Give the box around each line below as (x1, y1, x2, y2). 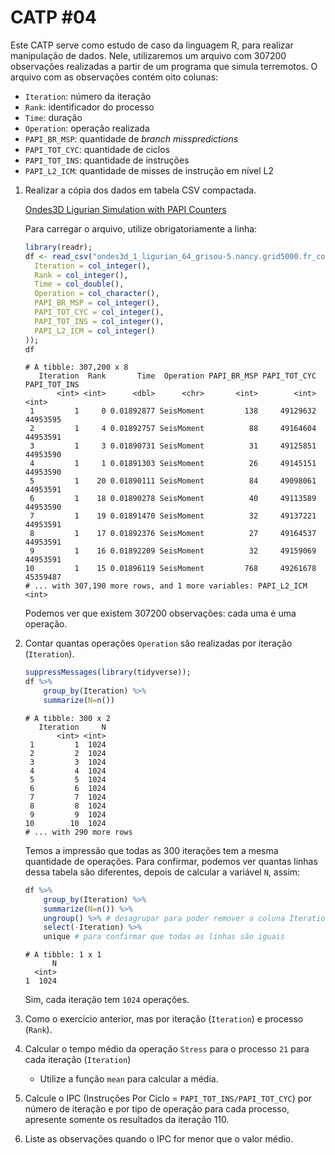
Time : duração (24, 111, 83, 123)
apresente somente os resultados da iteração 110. (24, 1114, 230, 1126)
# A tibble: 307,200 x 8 (24, 362, 129, 373)
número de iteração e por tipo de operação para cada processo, (24, 1103, 290, 1115)
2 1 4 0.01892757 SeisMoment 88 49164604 (29, 424, 317, 434)
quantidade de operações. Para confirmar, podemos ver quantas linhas (24, 855, 318, 867)
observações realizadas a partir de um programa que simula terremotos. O (10, 60, 318, 72)
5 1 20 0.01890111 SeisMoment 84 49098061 (29, 476, 317, 486)
